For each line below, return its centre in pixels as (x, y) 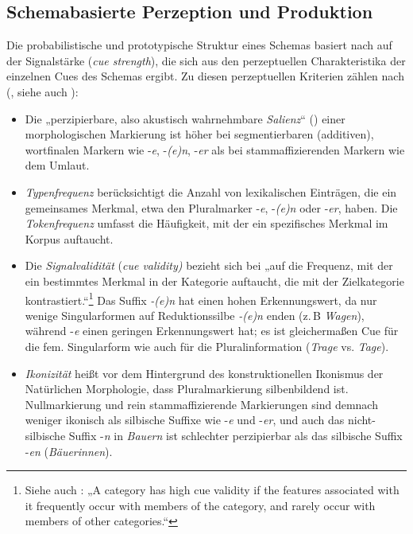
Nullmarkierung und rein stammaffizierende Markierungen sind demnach (201, 404)
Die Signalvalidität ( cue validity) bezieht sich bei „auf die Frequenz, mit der (209, 265)
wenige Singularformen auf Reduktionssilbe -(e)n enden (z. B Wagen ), (195, 315)
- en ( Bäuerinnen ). (69, 451)
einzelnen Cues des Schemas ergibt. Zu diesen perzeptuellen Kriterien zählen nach (205, 76)
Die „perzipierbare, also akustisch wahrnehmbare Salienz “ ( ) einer (185, 118)
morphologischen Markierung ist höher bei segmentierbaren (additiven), (199, 134)
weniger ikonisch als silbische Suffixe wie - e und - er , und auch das (185, 420)
